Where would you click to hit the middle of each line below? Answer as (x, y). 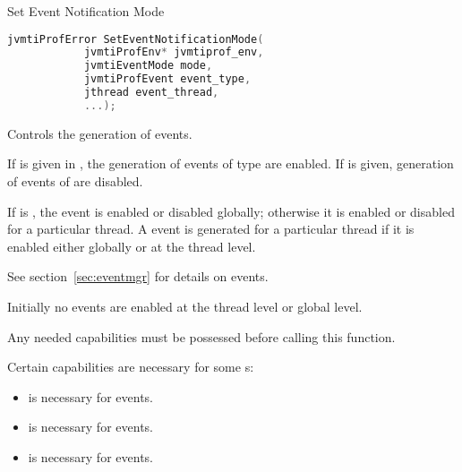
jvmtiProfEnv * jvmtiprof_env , (174, 52)
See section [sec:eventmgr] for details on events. (138, 276)
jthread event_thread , (151, 93)
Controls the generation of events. (100, 133)
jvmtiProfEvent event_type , (167, 79)
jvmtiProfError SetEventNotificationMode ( (136, 39)
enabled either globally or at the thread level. (132, 246)
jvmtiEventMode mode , (148, 66)
